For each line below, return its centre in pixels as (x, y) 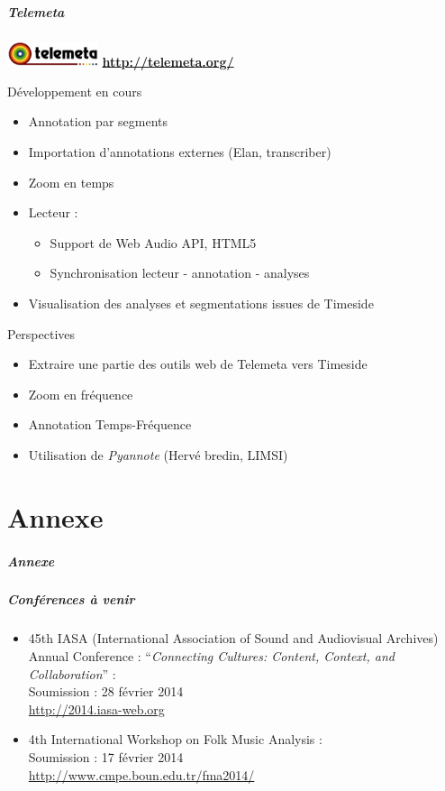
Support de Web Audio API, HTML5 (153, 242)
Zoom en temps (71, 182)
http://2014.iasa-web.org (96, 708)
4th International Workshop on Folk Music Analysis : (175, 739)
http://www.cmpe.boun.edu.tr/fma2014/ (141, 774)
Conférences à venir (71, 599)
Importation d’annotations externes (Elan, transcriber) (180, 152)
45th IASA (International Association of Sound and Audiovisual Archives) (233, 638)
